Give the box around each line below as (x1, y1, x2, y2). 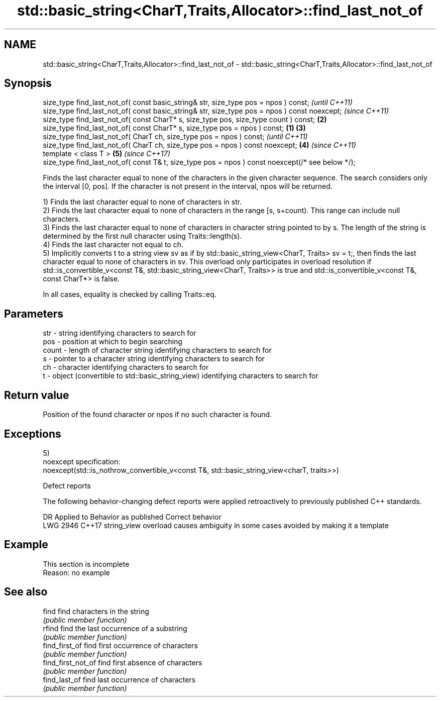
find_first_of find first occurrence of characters (43, 641, 198, 650)
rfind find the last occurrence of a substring (43, 624, 187, 633)
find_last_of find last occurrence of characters (43, 675, 196, 684)
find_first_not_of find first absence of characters (43, 658, 202, 667)
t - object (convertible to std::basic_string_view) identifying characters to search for (43, 371, 318, 380)
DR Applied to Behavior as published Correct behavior (43, 512, 222, 521)
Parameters (4, 307, 63, 320)
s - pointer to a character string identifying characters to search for (43, 354, 265, 363)
